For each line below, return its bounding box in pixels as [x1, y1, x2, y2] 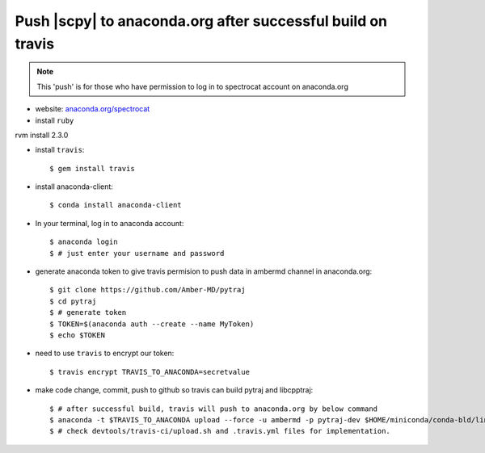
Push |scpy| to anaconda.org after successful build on [15, 12, 388, 30]
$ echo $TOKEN [49, 330, 105, 339]
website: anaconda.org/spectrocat [35, 104, 150, 114]
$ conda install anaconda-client [49, 200, 182, 210]
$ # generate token [49, 308, 127, 317]
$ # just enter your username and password [49, 249, 225, 258]
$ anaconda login [49, 237, 118, 246]
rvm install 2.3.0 [15, 130, 69, 140]
